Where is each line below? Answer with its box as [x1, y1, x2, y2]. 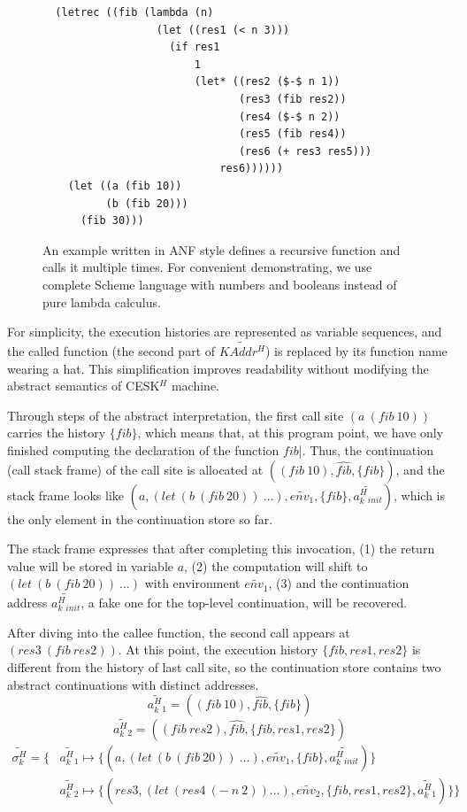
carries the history [7, 423, 106, 442]
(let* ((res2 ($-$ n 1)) [194, 75, 341, 89]
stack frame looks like [7, 485, 125, 504]
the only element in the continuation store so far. [7, 509, 273, 528]
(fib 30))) [80, 214, 144, 228]
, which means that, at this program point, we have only [137, 423, 444, 442]
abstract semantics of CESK [7, 376, 160, 395]
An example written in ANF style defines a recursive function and [42, 240, 401, 259]
